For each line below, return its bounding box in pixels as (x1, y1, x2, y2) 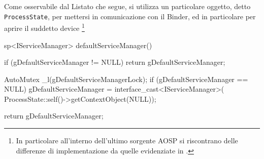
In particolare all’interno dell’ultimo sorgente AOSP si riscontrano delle (16, 135, 238, 146)
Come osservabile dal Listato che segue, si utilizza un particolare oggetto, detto (4, 1, 251, 11)
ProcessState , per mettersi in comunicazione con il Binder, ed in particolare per (4, 11, 256, 21)
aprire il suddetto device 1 (4, 21, 85, 33)
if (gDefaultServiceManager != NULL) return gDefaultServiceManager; (4, 57, 225, 67)
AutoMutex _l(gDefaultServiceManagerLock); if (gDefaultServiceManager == (4, 73, 248, 84)
